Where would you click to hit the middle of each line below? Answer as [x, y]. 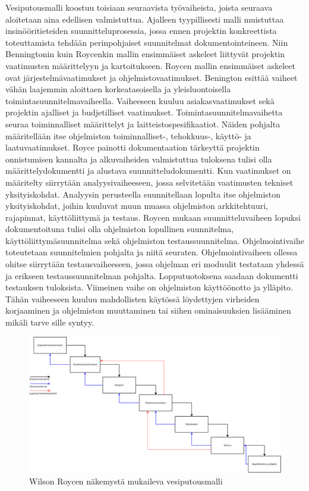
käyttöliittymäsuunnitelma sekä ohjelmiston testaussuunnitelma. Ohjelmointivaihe [155, 240]
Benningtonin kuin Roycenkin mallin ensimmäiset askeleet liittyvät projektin [145, 54]
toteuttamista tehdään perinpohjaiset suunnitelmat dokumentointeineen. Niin [147, 42]
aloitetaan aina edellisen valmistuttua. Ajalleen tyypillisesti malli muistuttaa [145, 19]
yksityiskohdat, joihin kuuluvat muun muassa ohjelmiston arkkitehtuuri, [137, 206]
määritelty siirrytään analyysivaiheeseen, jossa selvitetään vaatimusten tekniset [149, 182]
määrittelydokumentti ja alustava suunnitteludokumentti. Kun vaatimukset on [148, 171]
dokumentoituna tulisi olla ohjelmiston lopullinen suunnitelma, [120, 229]
